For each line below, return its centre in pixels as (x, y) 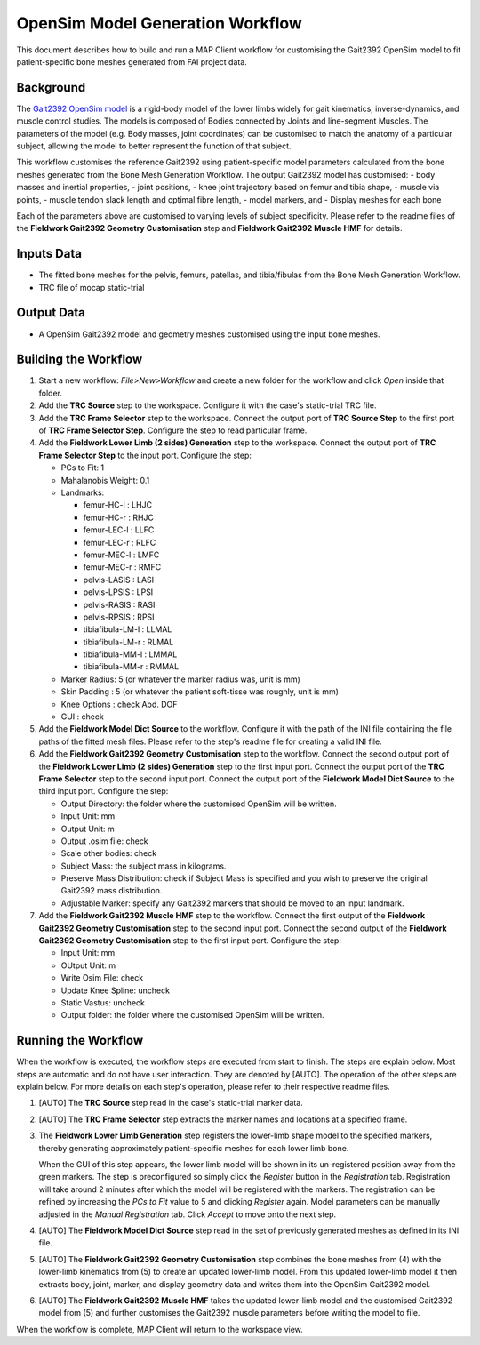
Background (51, 88)
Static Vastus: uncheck (103, 1003)
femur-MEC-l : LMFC (121, 555)
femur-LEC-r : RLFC (120, 542)
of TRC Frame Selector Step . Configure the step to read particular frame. (173, 430)
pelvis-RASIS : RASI (119, 604)
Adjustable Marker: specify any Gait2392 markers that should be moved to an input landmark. (232, 903)
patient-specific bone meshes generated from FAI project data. (132, 61)
